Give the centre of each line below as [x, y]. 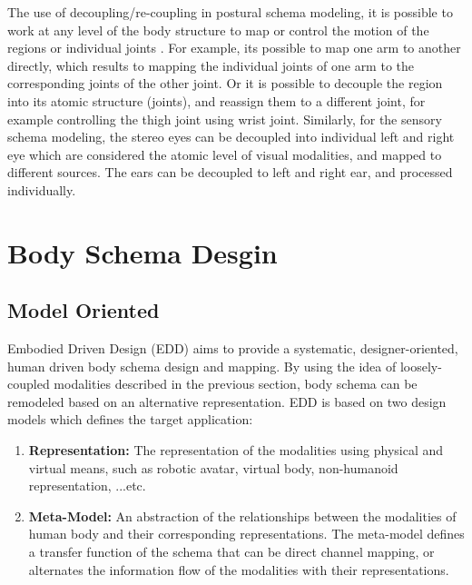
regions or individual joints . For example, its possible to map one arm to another [234, 48]
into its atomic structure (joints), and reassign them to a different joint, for [216, 100]
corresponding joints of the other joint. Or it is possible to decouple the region [225, 83]
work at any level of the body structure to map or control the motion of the [218, 30]
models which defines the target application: [130, 419]
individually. [42, 189]
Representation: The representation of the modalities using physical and [236, 450]
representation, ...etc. [87, 486]
